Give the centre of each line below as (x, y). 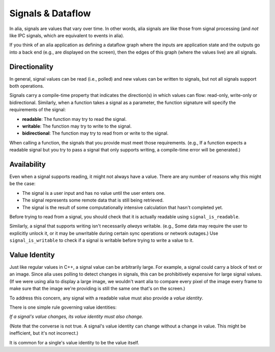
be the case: (22, 184)
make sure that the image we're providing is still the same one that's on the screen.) (97, 289)
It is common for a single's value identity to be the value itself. (74, 342)
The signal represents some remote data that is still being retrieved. (93, 200)
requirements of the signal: (38, 110)
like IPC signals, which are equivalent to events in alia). (67, 35)
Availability (28, 164)
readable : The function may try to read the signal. (74, 119)
